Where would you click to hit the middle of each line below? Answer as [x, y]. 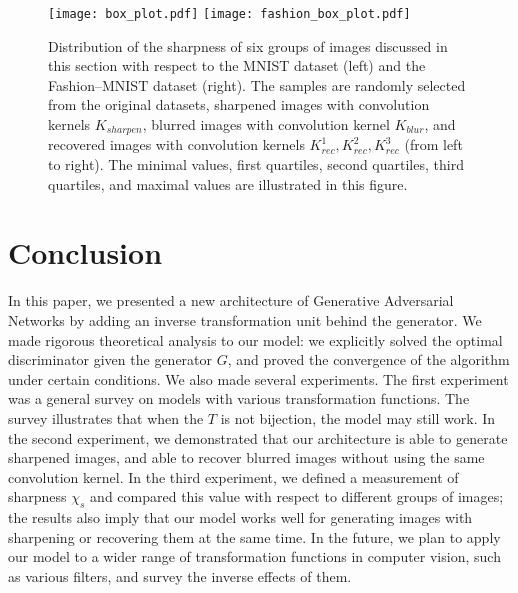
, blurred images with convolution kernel [266, 124]
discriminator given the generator [110, 359]
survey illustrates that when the [106, 417]
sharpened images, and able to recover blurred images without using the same [246, 457]
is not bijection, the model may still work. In [358, 417]
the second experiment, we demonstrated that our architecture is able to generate [258, 437]
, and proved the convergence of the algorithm [368, 359]
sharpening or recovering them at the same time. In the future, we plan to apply [254, 536]
